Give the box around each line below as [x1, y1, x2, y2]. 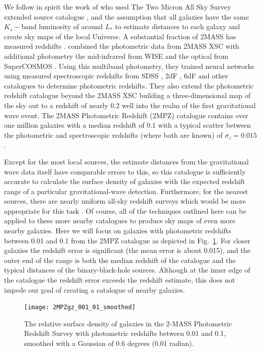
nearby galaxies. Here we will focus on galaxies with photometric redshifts [4, 225, 231, 236]
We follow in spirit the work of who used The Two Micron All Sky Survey [4, 2, 231, 12]
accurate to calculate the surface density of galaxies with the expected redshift [4, 176, 245, 187]
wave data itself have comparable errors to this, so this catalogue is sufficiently [4, 166, 246, 177]
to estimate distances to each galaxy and [115, 21, 240, 32]
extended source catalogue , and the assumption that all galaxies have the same [4, 11, 249, 22]
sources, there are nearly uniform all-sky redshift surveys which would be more [4, 196, 246, 206]
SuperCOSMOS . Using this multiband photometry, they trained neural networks [4, 60, 254, 71]
